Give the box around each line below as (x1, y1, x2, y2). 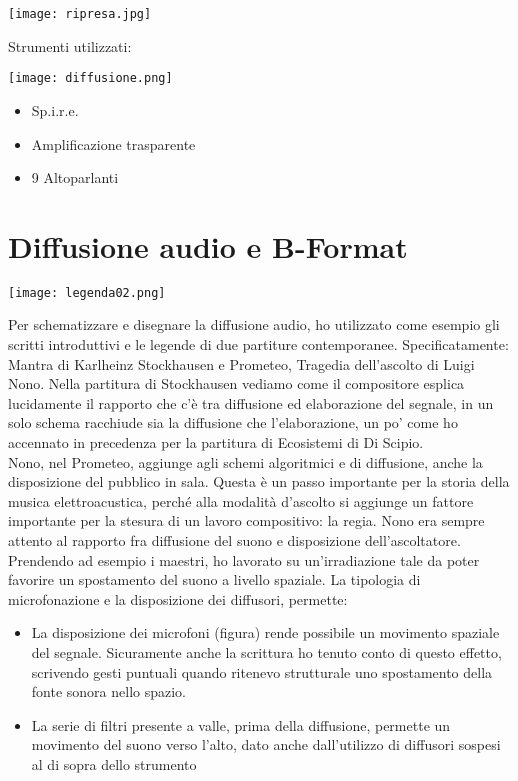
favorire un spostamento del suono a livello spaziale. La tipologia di (8, 569, 421, 590)
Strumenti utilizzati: (8, 35, 132, 56)
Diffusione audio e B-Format (8, 225, 408, 266)
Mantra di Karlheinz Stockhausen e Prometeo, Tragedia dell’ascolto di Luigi (8, 353, 475, 374)
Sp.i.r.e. (31, 99, 79, 120)
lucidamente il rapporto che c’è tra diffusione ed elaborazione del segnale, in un (8, 392, 494, 413)
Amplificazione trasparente (31, 133, 196, 154)
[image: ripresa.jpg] (8, 7, 152, 21)
